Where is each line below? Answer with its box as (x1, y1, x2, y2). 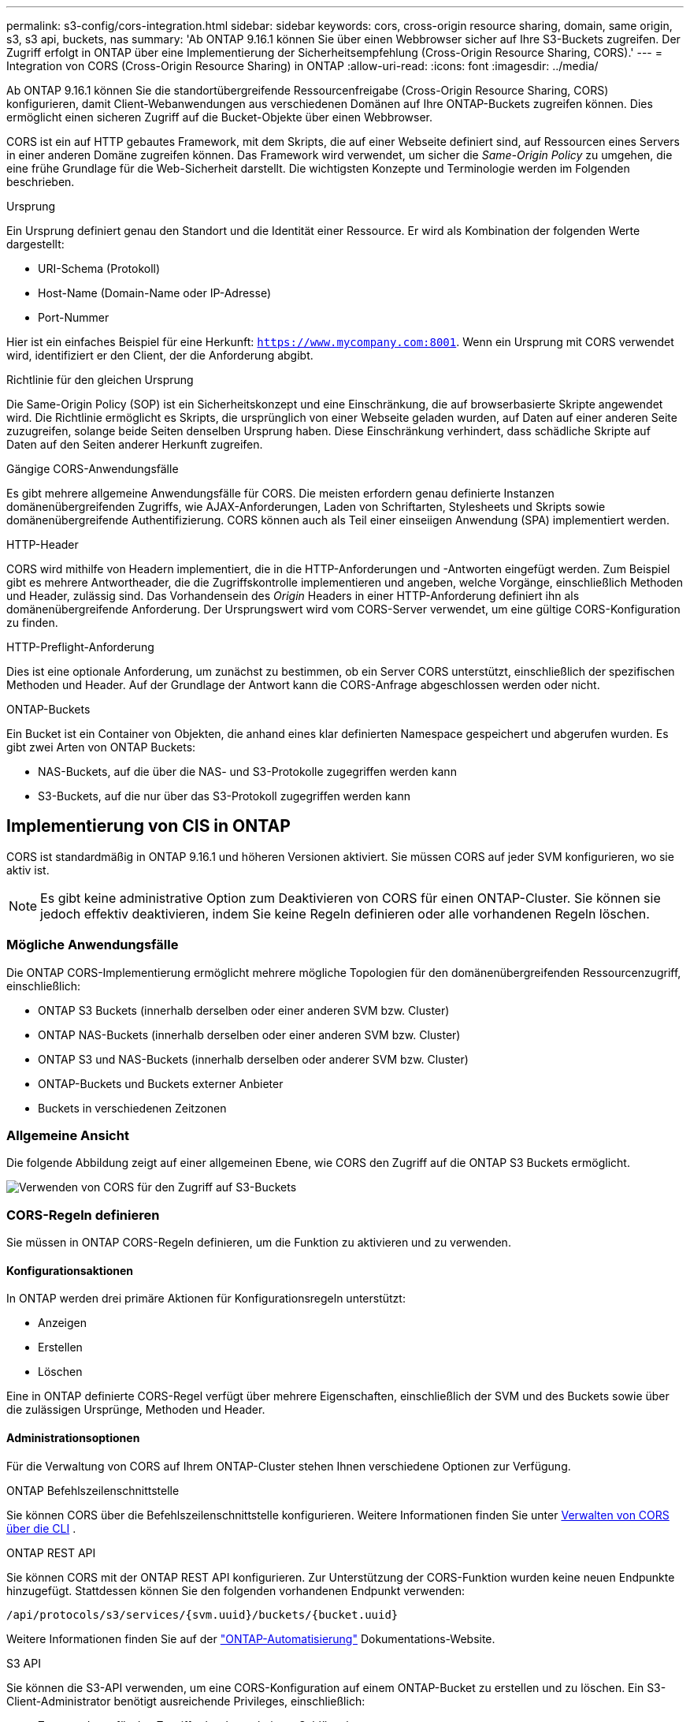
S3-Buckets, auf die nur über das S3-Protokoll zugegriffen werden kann (38, 789, 411, 803)
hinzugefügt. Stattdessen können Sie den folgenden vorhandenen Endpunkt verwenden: (6, 1583, 465, 1597)
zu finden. (6, 616, 58, 629)
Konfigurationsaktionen (6, 1263, 134, 1277)
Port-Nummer (38, 311, 109, 324)
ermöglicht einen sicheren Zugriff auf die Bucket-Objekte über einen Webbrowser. (6, 110, 433, 124)
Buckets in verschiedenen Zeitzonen (38, 1101, 227, 1115)
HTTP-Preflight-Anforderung (6, 640, 154, 654)
